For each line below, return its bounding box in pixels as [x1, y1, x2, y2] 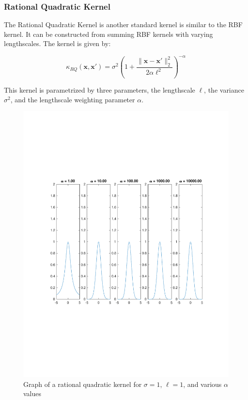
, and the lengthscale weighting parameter [10, 94, 135, 104]
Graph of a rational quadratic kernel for [23, 379, 142, 389]
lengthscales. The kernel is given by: [4, 38, 111, 48]
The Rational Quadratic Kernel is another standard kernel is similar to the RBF [4, 19, 243, 30]
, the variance [204, 85, 244, 95]
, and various [183, 379, 222, 389]
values [23, 388, 42, 399]
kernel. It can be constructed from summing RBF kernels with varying [4, 29, 213, 39]
